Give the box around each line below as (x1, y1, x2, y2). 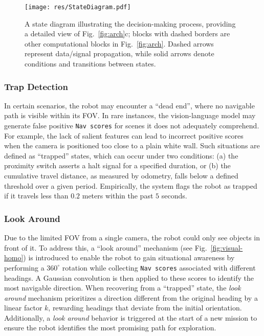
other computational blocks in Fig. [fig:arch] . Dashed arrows (25, 38, 214, 49)
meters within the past (82, 190, 153, 201)
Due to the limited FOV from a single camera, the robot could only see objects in (4, 232, 260, 243)
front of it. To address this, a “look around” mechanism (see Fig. (4, 242, 207, 253)
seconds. (161, 190, 187, 201)
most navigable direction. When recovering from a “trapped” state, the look (4, 282, 241, 293)
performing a (4, 262, 45, 273)
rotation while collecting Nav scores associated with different (62, 262, 256, 273)
